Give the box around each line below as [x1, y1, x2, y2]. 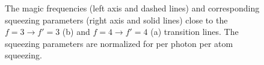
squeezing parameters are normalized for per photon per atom [5, 37, 233, 49]
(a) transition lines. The [150, 25, 239, 38]
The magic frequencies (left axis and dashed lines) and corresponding [5, 2, 260, 14]
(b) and [62, 25, 90, 38]
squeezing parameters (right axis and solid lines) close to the [5, 13, 228, 26]
